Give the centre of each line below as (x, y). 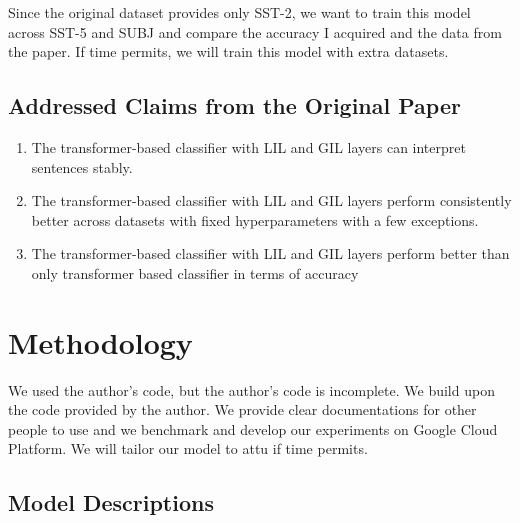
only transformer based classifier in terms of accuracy (195, 272)
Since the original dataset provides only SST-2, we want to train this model (239, 12)
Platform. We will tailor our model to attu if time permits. (188, 448)
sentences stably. (82, 166)
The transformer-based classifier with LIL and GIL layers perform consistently (271, 200)
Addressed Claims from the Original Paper (234, 105)
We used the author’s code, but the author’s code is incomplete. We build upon (251, 389)
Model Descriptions (111, 502)
